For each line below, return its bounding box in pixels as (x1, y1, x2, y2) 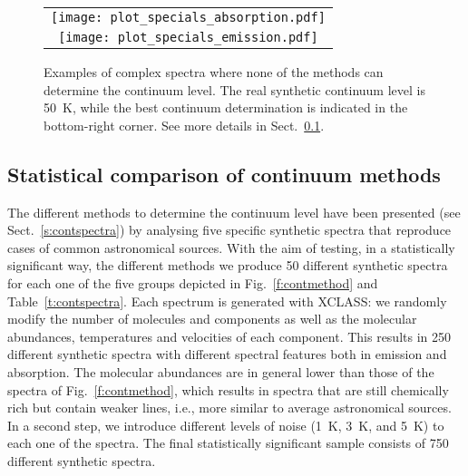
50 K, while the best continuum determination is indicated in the (44, 98, 408, 117)
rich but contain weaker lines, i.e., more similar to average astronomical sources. (7, 398, 452, 417)
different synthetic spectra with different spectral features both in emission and (7, 345, 447, 364)
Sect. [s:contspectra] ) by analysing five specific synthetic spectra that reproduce (7, 220, 452, 239)
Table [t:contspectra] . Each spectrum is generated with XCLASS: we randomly (7, 291, 447, 310)
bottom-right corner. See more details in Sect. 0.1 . (44, 115, 325, 134)
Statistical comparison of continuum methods (7, 160, 441, 188)
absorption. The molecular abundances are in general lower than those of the (7, 362, 434, 381)
